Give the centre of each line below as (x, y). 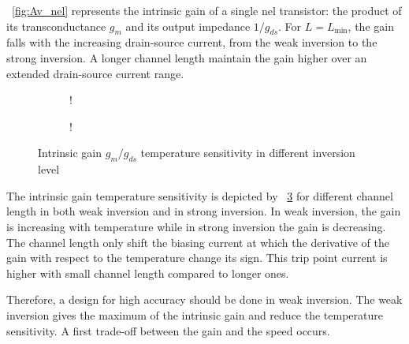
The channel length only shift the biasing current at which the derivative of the (198, 242)
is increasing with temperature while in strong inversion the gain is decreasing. (196, 226)
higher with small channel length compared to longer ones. (148, 273)
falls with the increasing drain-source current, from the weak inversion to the (192, 42)
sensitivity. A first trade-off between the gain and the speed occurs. (168, 330)
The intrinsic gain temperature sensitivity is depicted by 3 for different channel (200, 195)
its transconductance (56, 26)
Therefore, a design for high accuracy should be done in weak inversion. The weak (204, 299)
